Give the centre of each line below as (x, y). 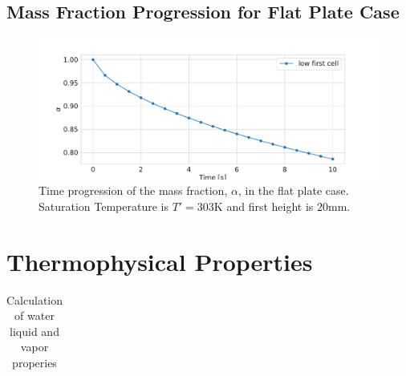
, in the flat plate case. (293, 190)
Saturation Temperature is (104, 206)
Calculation (35, 299)
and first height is (270, 206)
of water (35, 315)
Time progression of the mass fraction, (133, 190)
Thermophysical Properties (160, 261)
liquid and (35, 331)
